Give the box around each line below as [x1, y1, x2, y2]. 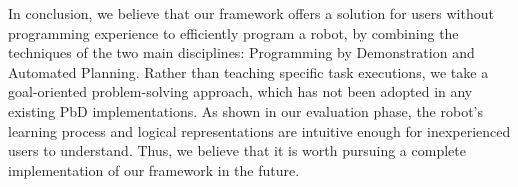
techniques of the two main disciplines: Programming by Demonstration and [8, 42, 475, 63]
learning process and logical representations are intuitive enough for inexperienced [8, 120, 511, 141]
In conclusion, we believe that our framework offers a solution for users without [8, 3, 494, 23]
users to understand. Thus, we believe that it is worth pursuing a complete [8, 140, 466, 161]
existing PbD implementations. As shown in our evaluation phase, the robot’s [8, 100, 484, 121]
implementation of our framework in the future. [8, 159, 300, 180]
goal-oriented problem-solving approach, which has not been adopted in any [8, 81, 473, 102]
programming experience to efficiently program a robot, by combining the [8, 22, 459, 43]
